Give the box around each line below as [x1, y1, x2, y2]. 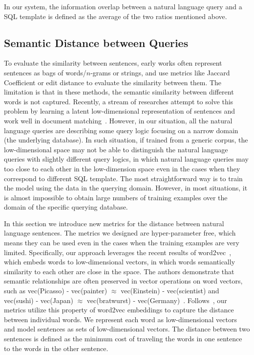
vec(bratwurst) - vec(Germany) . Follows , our [86, 295, 227, 305]
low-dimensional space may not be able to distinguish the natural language [4, 144, 228, 154]
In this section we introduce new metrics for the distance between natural [4, 218, 224, 228]
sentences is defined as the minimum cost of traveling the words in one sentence [4, 333, 242, 344]
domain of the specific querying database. [4, 202, 128, 212]
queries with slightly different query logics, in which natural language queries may [4, 154, 249, 164]
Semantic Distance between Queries [4, 35, 189, 50]
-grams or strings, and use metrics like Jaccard [90, 67, 230, 77]
